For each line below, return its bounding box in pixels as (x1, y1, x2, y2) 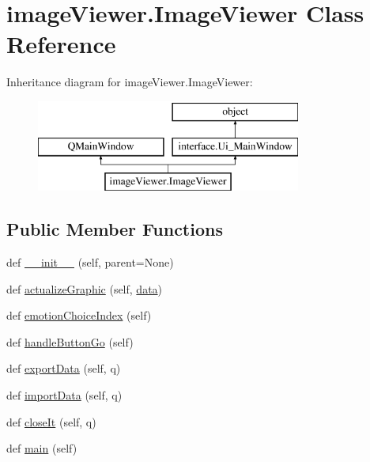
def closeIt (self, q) (6, 413, 96, 430)
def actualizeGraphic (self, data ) (6, 280, 163, 297)
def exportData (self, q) (6, 360, 121, 377)
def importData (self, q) (6, 387, 123, 403)
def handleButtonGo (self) (6, 333, 134, 350)
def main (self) (6, 440, 77, 456)
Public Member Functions (6, 217, 223, 241)
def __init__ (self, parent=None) (6, 254, 174, 271)
